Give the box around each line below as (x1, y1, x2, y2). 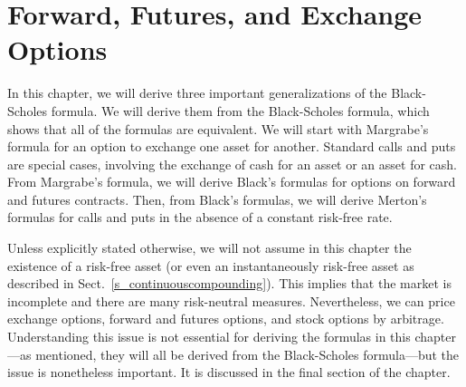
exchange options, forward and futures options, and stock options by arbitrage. (7, 309, 444, 328)
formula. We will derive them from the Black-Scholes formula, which (51, 101, 430, 120)
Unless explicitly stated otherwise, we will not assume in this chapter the (7, 238, 412, 257)
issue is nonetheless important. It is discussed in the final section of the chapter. (7, 363, 451, 382)
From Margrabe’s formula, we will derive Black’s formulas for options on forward (7, 172, 456, 191)
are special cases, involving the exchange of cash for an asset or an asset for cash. (7, 154, 457, 173)
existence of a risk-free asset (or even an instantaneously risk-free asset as (7, 256, 414, 275)
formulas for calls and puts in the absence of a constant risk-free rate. (7, 208, 393, 227)
